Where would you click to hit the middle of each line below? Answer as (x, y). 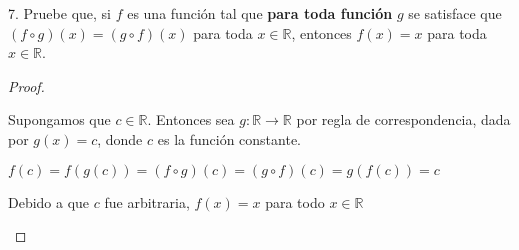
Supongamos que (59, 119)
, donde (120, 138)
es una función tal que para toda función (260, 13)
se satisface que (455, 13)
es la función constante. (229, 138)
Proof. (26, 85)
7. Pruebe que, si (59, 13)
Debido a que (49, 201)
